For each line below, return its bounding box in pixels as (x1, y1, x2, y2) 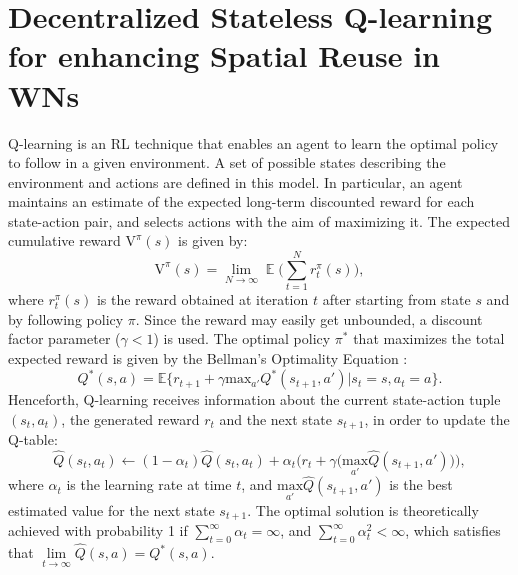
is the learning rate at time (66, 474, 232, 495)
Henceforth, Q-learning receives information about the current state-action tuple (8, 389, 501, 410)
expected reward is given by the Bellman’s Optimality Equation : (8, 347, 408, 368)
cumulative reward (8, 230, 121, 251)
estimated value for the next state (8, 499, 215, 520)
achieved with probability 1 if (8, 520, 188, 541)
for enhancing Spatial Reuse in (8, 35, 440, 76)
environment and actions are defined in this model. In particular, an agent (8, 171, 463, 192)
